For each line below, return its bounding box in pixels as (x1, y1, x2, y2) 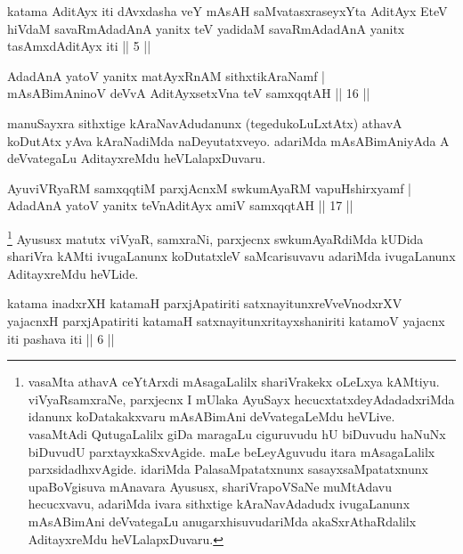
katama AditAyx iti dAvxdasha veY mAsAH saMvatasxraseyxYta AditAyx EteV (7, 2, 448, 20)
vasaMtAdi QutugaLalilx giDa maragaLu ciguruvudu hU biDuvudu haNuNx (28, 424, 446, 443)
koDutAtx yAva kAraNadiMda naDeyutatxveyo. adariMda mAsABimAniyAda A (7, 131, 450, 150)
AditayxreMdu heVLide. (7, 264, 139, 282)
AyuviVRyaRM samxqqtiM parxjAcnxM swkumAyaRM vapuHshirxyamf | (7, 178, 412, 197)
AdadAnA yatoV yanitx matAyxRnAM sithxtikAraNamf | (7, 66, 325, 85)
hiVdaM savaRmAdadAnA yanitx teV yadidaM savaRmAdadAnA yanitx (7, 19, 405, 37)
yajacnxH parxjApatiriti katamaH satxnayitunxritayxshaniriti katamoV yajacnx (7, 311, 445, 330)
